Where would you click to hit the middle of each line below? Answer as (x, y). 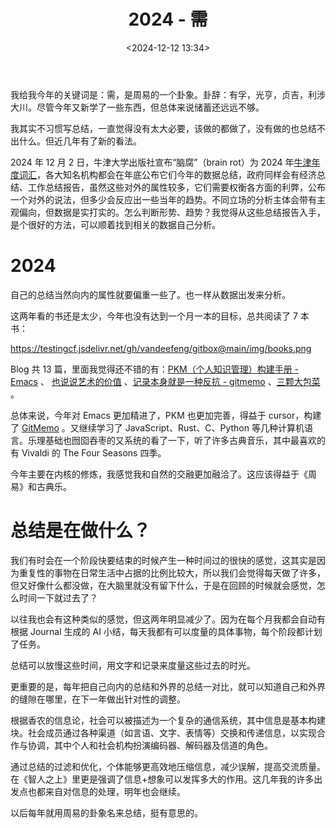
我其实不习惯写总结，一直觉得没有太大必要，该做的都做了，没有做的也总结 (163, 128)
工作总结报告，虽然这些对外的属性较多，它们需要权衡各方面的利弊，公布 (176, 187)
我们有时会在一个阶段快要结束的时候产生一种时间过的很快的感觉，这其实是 (163, 560)
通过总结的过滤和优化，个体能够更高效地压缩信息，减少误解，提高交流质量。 (168, 766)
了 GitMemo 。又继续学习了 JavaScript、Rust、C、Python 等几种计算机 (157, 427)
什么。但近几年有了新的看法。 (80, 141)
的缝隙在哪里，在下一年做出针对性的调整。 (98, 699)
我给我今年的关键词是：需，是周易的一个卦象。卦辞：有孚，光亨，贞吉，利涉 (168, 94)
